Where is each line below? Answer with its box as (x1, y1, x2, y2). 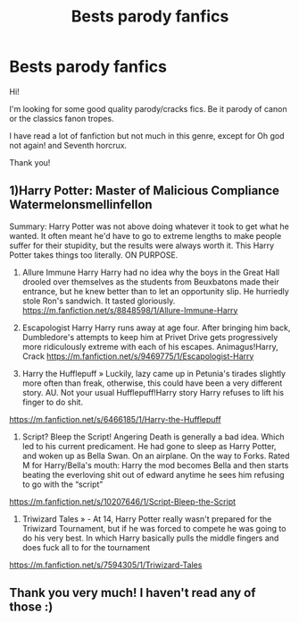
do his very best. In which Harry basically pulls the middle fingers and (21, 533, 279, 543)
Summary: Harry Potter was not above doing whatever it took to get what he (9, 221, 290, 232)
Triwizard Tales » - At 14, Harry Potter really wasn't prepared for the (21, 513, 272, 524)
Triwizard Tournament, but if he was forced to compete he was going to (21, 523, 287, 533)
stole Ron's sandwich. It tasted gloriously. (21, 295, 176, 306)
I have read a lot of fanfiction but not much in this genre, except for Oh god (9, 130, 285, 141)
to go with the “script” (21, 479, 104, 490)
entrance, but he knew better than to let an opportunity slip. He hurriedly (21, 285, 290, 296)
